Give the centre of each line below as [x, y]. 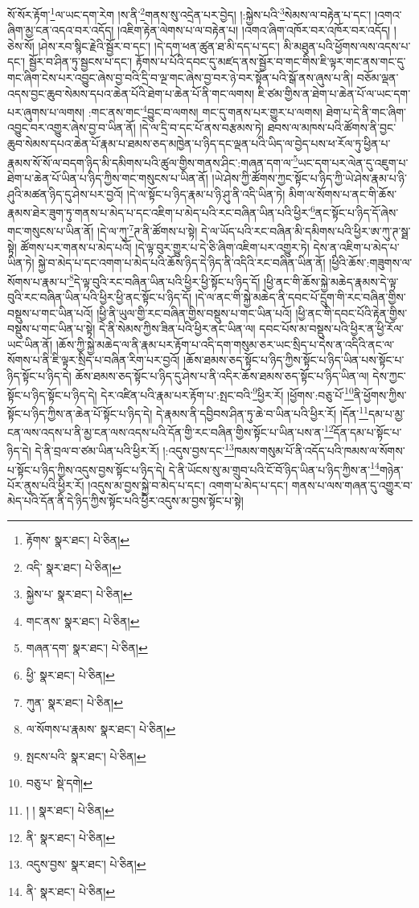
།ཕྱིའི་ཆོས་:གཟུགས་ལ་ [371, 263]
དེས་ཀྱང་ [389, 376]
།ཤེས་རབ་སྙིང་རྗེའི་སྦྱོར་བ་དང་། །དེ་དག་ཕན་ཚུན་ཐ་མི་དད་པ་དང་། [159, 45]
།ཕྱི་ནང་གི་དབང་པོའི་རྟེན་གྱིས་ [351, 312]
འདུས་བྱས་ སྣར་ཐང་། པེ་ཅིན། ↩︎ [86, 864]
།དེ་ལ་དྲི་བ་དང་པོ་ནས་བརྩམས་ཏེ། [201, 127]
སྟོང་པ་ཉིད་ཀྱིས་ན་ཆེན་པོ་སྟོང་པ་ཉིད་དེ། [80, 413]
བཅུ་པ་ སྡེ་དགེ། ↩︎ [59, 783]
